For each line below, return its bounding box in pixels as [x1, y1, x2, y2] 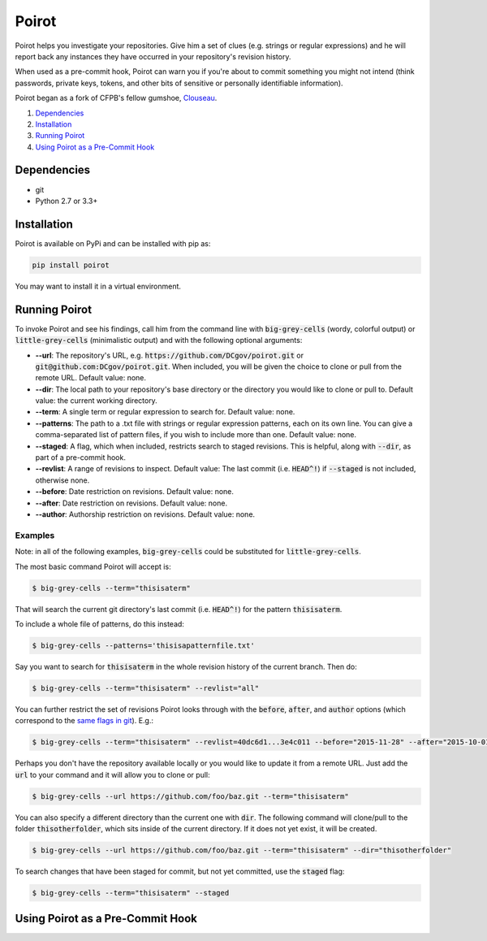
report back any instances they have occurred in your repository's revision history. [15, 51, 291, 61]
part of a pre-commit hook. [35, 453, 126, 462]
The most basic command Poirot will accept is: [15, 562, 171, 571]
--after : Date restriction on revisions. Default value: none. [35, 498, 227, 508]
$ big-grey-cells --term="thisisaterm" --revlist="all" [32, 683, 260, 692]
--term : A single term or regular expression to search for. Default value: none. [35, 407, 295, 417]
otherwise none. [35, 475, 90, 485]
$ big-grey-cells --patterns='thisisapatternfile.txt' [32, 640, 255, 650]
